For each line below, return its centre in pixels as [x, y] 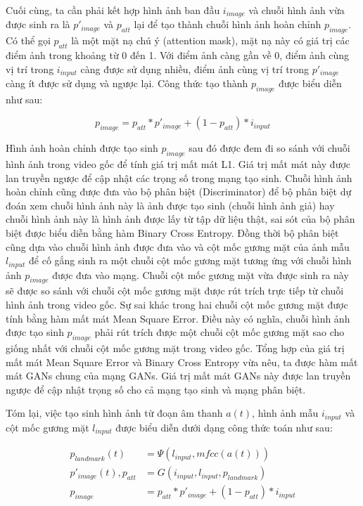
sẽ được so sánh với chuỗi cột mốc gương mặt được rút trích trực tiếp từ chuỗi [175, 291]
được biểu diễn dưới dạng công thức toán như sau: [224, 427]
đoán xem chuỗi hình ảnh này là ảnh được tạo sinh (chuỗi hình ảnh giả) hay [170, 205]
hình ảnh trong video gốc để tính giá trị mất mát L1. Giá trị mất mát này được [178, 164]
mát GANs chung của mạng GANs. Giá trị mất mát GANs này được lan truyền [178, 376]
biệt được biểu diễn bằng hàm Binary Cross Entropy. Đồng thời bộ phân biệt [172, 233]
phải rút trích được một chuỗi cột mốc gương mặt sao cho [219, 332]
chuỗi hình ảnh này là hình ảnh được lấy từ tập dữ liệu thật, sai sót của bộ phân [180, 219]
